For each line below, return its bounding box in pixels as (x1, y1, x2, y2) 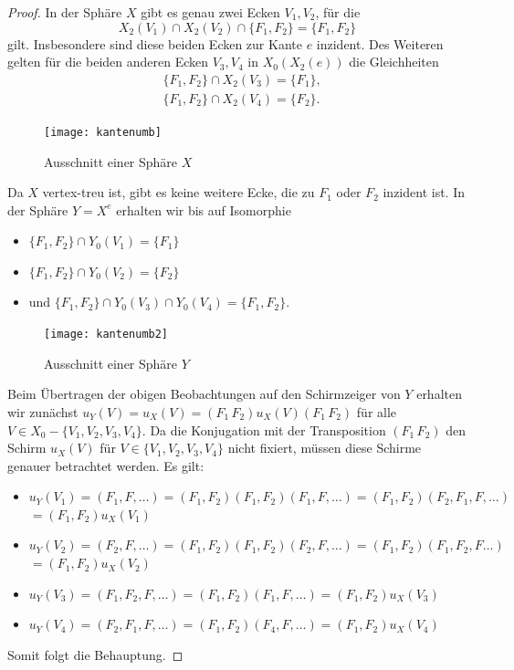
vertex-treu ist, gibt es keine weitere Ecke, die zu (42, 183, 315, 202)
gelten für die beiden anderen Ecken (7, 52, 209, 71)
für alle (356, 402, 397, 421)
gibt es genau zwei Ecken (141, 3, 280, 21)
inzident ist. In (383, 183, 466, 202)
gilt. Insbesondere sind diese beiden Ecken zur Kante (7, 34, 302, 53)
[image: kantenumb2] (44, 328, 169, 341)
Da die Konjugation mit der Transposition (150, 420, 386, 439)
